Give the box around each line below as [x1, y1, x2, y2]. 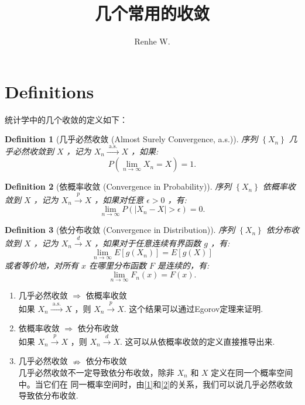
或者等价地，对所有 [5, 259, 78, 271]
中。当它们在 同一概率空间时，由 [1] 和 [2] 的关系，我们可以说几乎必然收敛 [18, 377, 293, 390]
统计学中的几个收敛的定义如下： [5, 113, 128, 125]
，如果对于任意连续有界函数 [94, 236, 201, 249]
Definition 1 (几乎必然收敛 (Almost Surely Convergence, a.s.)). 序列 [5, 133, 258, 145]
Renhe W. [134, 35, 170, 47]
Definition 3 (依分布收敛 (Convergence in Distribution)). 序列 [5, 224, 235, 236]
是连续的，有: [157, 259, 210, 271]
